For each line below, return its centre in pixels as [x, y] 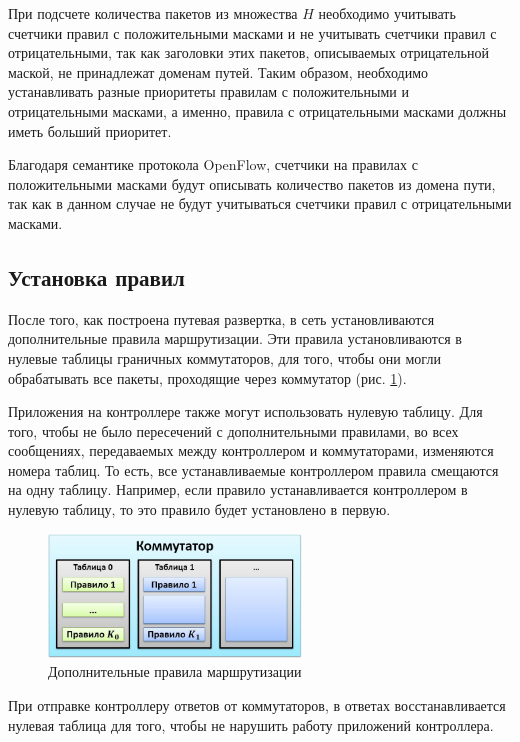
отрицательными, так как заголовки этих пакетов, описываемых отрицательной [248, 52]
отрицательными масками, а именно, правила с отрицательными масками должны [257, 110]
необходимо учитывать [387, 13]
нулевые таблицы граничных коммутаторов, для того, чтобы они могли [224, 357]
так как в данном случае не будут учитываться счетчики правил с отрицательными [260, 203]
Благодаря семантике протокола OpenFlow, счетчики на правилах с [213, 164]
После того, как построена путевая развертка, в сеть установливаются [221, 318]
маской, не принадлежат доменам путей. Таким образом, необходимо [218, 71]
